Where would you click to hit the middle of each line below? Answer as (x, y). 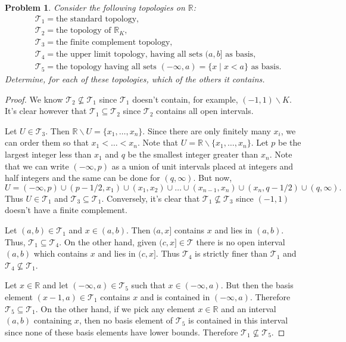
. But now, (213, 178)
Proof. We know (34, 99)
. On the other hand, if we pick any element (115, 308)
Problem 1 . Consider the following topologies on (95, 7)
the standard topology (96, 19)
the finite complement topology (113, 42)
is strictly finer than (231, 253)
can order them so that (47, 142)
